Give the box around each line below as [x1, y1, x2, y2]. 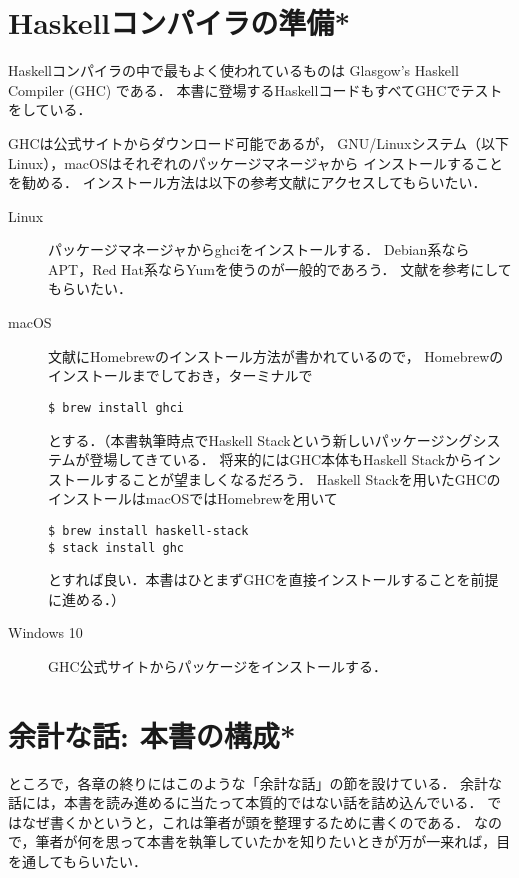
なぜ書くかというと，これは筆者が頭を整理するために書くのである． [21, 811, 470, 832]
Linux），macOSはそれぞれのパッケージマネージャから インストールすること [8, 152, 503, 173]
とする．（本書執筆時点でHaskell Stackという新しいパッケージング [48, 429, 473, 450]
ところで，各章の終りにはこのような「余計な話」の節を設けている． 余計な [8, 772, 503, 793]
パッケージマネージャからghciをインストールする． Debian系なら [48, 239, 470, 260]
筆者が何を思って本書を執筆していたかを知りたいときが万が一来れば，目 [35, 831, 511, 852]
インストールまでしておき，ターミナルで [48, 365, 313, 386]
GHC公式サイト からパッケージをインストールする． [48, 655, 388, 676]
